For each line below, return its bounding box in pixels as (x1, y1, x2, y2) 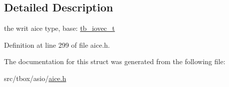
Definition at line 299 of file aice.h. (4, 39, 110, 50)
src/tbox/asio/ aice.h (4, 73, 66, 83)
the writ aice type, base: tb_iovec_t (4, 23, 115, 33)
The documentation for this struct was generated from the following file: (4, 56, 225, 67)
